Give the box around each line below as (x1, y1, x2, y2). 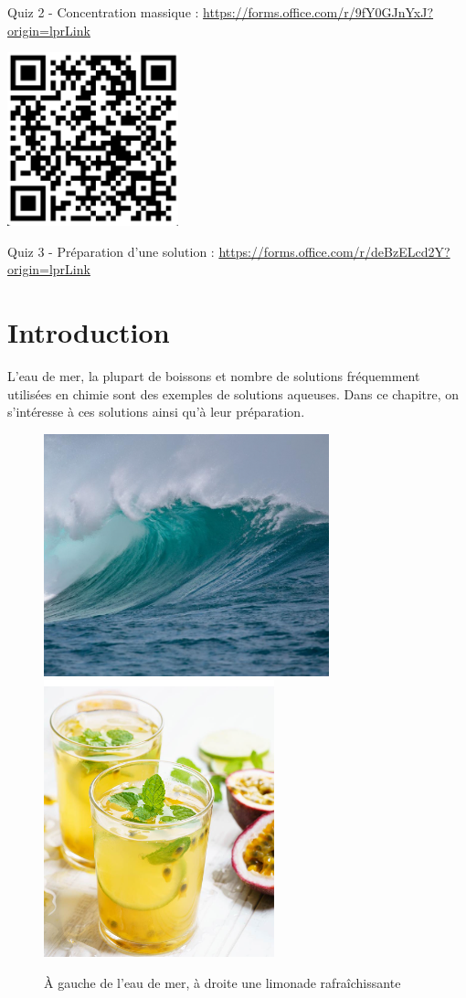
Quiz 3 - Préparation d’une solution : (7, 241, 215, 260)
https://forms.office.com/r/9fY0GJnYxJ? (203, 3, 434, 21)
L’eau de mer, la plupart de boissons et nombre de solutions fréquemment (7, 366, 420, 386)
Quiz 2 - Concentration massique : (7, 3, 199, 21)
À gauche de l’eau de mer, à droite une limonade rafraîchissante (44, 973, 401, 993)
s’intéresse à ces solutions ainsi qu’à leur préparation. (7, 402, 305, 421)
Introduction (7, 313, 170, 351)
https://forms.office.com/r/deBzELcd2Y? (218, 241, 450, 260)
